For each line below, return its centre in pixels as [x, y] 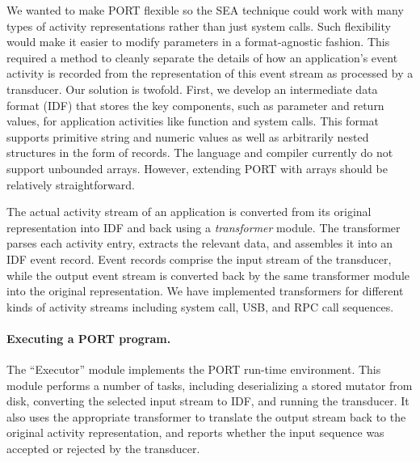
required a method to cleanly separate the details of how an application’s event [202, 57]
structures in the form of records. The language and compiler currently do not [200, 153]
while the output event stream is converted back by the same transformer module [208, 275]
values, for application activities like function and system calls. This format [193, 121]
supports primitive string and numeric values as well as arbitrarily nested [188, 136]
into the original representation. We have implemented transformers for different [205, 291]
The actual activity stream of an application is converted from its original [189, 212]
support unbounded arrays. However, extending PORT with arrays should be [197, 168]
